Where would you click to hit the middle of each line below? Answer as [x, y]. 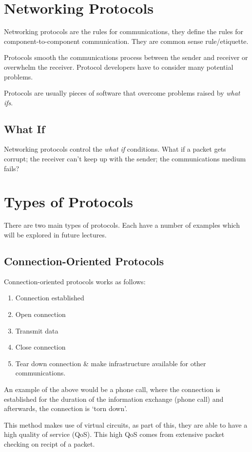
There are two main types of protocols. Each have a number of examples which [122, 225]
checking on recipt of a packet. [49, 443]
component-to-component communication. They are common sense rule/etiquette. [126, 41]
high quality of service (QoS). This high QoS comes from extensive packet [114, 434]
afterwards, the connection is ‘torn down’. [66, 408]
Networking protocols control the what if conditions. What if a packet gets [115, 149]
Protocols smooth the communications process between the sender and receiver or [126, 57]
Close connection [40, 347]
